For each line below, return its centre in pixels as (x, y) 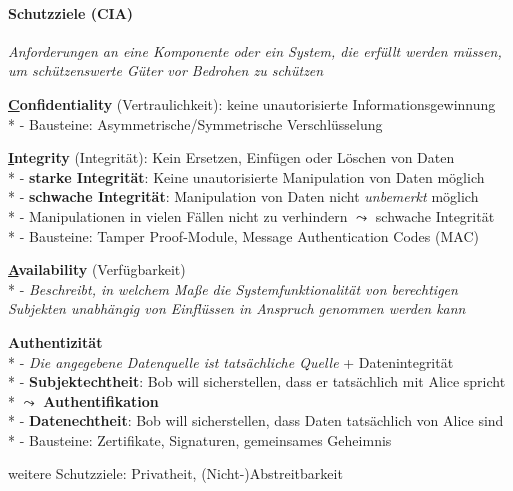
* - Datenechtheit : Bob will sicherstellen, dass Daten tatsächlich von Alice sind (256, 420)
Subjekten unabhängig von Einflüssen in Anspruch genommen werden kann (237, 308)
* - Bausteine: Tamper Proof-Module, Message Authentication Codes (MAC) (243, 235)
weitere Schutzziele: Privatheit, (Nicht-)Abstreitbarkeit (175, 473)
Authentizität (55, 341)
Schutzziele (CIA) (71, 12)
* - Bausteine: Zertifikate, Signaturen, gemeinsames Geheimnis (200, 439)
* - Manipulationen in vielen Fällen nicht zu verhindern (178, 215)
